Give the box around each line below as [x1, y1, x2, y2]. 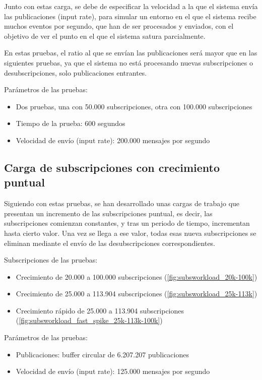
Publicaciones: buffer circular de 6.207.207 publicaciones [16, 349, 189, 359]
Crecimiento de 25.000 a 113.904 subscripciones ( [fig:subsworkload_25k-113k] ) [16, 288, 257, 299]
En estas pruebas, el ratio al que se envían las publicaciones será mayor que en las [4, 47, 257, 58]
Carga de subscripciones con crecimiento [4, 159, 220, 175]
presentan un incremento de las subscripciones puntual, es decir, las [4, 208, 213, 218]
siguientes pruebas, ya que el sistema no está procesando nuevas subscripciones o [4, 57, 253, 68]
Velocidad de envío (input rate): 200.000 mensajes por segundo [16, 135, 210, 145]
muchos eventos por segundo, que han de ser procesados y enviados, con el [4, 21, 234, 31]
